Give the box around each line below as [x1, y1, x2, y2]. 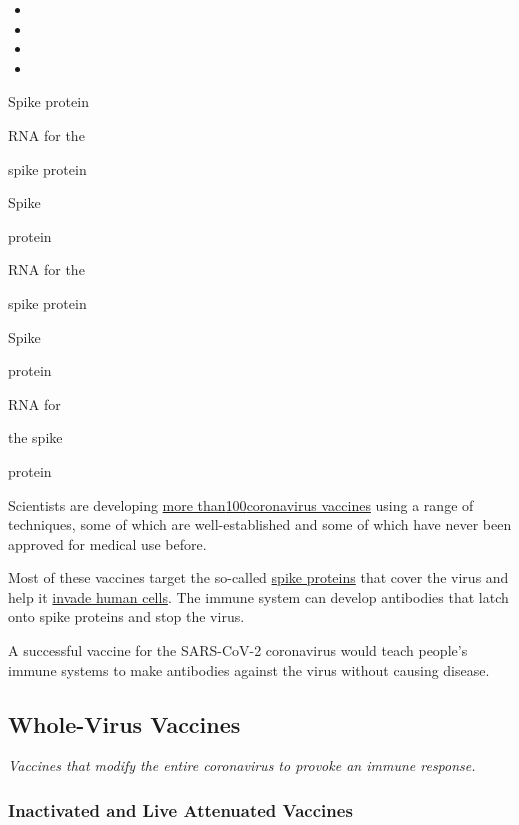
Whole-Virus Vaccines [8, 708, 241, 739]
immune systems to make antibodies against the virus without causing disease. [8, 659, 490, 680]
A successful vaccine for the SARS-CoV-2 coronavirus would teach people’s [8, 640, 468, 661]
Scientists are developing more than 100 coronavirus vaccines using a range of [8, 494, 474, 515]
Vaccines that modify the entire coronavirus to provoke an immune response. [8, 755, 476, 776]
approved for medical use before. [8, 533, 207, 554]
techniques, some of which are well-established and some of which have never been [8, 514, 512, 535]
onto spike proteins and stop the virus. [8, 606, 245, 627]
